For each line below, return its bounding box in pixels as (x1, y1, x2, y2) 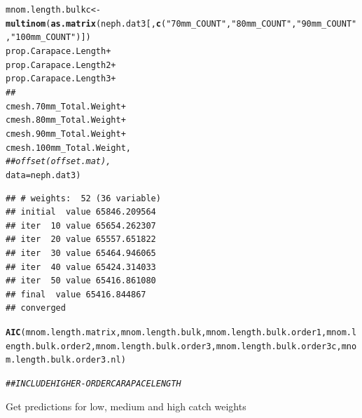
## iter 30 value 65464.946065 (6, 248, 156, 258)
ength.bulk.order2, (6, 341, 96, 351)
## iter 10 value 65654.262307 (6, 220, 156, 231)
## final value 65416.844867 (6, 289, 146, 299)
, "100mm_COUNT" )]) (6, 32, 91, 43)
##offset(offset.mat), (6, 156, 111, 167)
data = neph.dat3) (6, 170, 81, 180)
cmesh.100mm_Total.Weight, (6, 142, 131, 153)
